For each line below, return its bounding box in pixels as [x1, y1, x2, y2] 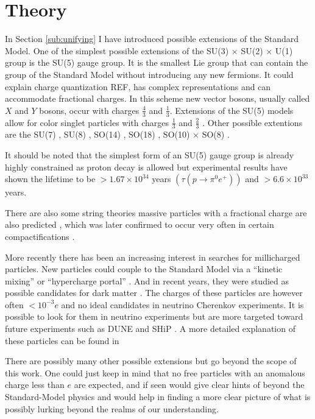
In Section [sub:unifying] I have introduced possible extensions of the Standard [5, 32, 299, 45]
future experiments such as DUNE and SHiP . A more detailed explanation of [5, 322, 296, 335]
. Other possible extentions [202, 116, 303, 129]
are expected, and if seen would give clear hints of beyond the [74, 378, 305, 391]
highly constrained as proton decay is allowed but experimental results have [5, 160, 288, 173]
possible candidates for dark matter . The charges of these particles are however [5, 286, 303, 299]
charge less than [5, 378, 65, 391]
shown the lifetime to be [5, 172, 96, 185]
